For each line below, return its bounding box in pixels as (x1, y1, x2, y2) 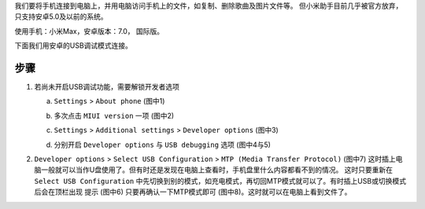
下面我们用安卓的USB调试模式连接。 (14, 41, 133, 50)
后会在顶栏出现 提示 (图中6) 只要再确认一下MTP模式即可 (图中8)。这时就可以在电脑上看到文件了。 (34, 187, 352, 196)
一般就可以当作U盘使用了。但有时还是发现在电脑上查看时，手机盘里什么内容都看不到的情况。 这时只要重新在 (40, 165, 394, 174)
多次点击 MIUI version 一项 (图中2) (54, 111, 175, 120)
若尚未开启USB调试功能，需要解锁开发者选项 (34, 82, 180, 92)
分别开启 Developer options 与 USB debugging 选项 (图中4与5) (54, 140, 272, 149)
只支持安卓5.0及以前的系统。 (14, 12, 108, 21)
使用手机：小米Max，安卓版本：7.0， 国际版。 (14, 26, 164, 35)
